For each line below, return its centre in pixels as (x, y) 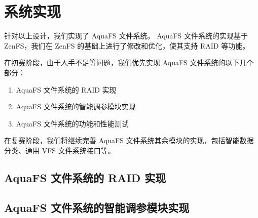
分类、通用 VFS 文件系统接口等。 (60, 150)
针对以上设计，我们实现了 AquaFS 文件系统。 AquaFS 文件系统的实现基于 (126, 36)
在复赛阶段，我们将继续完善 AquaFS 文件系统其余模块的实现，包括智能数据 (129, 140)
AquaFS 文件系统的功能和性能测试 (72, 123)
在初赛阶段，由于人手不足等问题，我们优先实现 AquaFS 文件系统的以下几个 (129, 62)
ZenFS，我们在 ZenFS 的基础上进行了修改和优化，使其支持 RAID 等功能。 (127, 45)
